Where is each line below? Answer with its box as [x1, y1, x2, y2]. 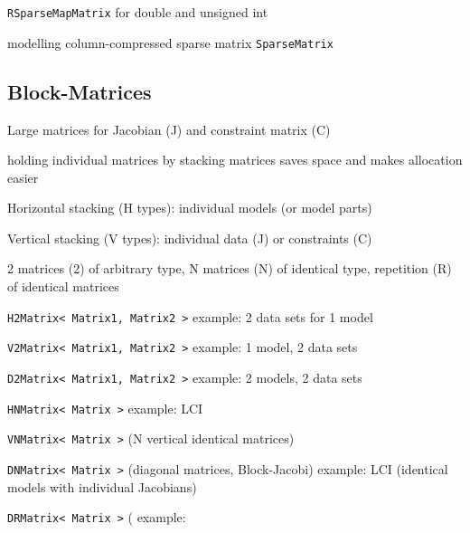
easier [7, 167, 39, 186]
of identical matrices [7, 277, 119, 296]
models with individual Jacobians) [7, 477, 197, 496]
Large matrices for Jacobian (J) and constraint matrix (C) [7, 119, 331, 138]
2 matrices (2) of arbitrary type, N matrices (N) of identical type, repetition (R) [7, 259, 452, 278]
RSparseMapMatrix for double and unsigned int [7, 3, 268, 21]
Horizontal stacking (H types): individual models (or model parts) [7, 198, 372, 217]
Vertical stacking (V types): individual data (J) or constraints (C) [7, 228, 372, 247]
